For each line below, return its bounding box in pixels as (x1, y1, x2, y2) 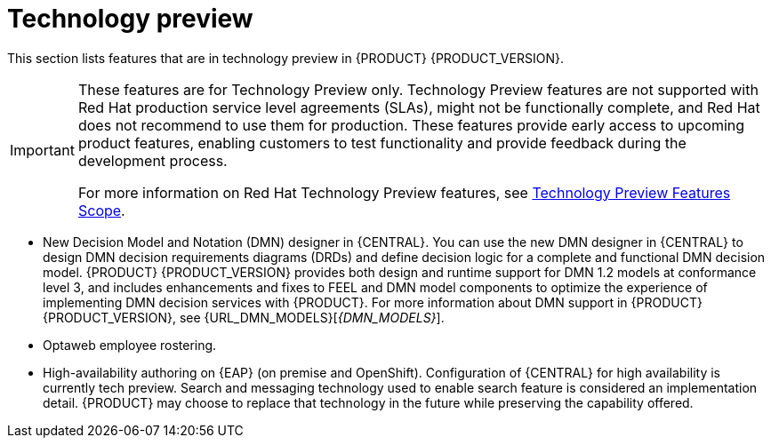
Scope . (77, 201, 125, 219)
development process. (77, 151, 228, 170)
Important (10, 140, 75, 159)
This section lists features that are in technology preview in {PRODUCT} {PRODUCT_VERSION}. (7, 50, 564, 66)
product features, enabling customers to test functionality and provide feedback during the (77, 133, 687, 152)
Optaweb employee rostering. (43, 337, 217, 353)
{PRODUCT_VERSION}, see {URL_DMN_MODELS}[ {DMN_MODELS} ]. (43, 309, 445, 325)
